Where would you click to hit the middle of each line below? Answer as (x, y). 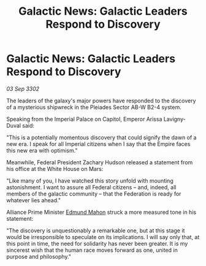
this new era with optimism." (42, 150)
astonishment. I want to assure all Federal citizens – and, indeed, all (91, 187)
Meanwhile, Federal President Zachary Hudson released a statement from (100, 162)
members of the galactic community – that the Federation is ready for (94, 194)
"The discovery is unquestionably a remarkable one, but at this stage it (96, 230)
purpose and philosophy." (39, 256)
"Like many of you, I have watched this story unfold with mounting (90, 180)
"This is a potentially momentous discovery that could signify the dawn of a (101, 137)
